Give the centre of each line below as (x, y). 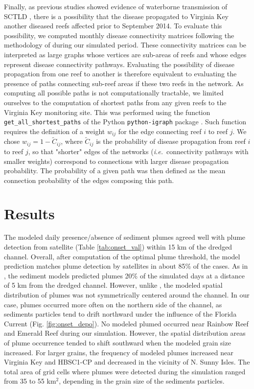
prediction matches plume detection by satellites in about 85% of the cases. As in (126, 266)
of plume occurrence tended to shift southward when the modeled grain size (117, 342)
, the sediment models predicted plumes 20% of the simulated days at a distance (125, 275)
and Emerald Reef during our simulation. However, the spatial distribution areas (125, 333)
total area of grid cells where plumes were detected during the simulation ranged (125, 371)
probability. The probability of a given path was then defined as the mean (115, 171)
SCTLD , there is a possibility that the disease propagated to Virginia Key (116, 16)
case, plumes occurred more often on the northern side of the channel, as (113, 304)
